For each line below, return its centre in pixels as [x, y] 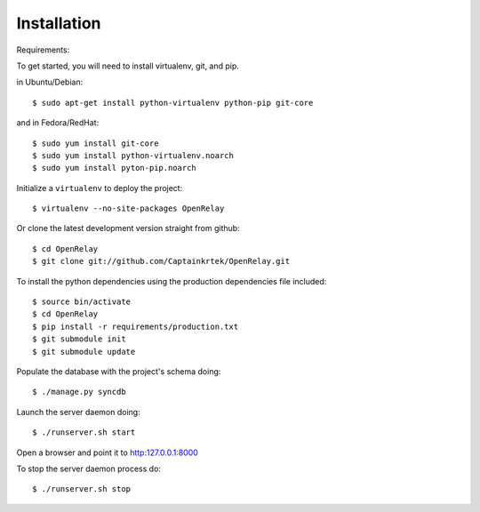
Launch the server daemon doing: [79, 412]
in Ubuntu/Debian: [50, 82]
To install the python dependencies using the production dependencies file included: [172, 281]
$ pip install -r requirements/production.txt [136, 326]
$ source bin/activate [82, 302]
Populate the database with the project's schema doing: [119, 371]
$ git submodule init [79, 339]
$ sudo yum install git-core [96, 143]
